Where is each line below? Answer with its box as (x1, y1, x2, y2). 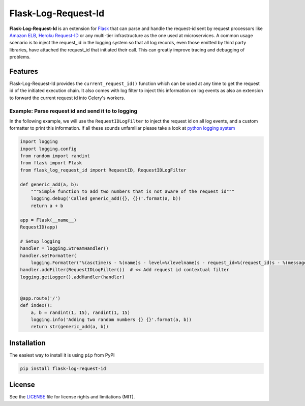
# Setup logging (20, 238, 61, 244)
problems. (9, 54, 30, 60)
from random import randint (20, 153, 90, 159)
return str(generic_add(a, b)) (30, 324, 109, 330)
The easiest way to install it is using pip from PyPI (9, 352, 115, 358)
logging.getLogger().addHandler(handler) (20, 274, 125, 280)
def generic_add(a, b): (20, 181, 80, 187)
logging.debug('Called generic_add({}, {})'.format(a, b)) (30, 196, 181, 201)
